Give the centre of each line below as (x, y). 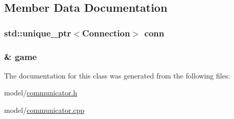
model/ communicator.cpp (44, 110)
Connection (106, 33)
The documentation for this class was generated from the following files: (117, 75)
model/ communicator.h (41, 93)
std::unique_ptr (38, 33)
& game (21, 56)
